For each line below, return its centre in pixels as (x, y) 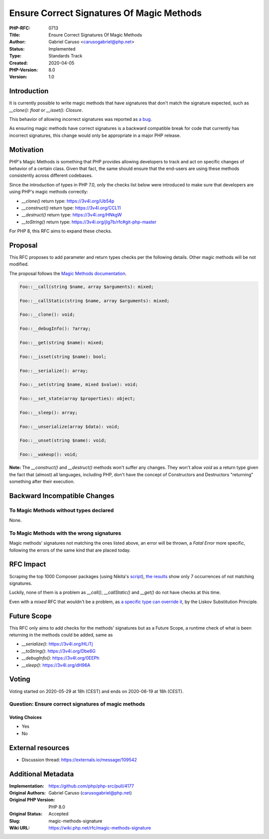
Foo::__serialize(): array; (54, 371)
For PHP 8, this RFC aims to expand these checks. (61, 231)
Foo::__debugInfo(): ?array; (55, 329)
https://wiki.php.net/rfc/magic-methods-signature (100, 828)
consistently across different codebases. (51, 175)
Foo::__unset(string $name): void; (63, 440)
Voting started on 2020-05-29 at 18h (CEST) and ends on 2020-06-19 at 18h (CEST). (96, 691)
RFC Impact (28, 564)
